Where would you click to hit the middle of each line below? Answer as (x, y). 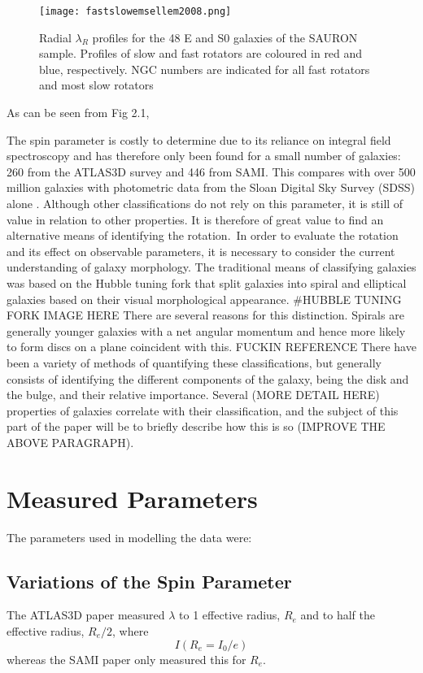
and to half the (338, 615)
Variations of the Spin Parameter (149, 581)
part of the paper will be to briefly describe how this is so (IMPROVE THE (196, 426)
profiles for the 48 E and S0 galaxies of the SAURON (225, 37)
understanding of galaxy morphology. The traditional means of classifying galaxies (211, 267)
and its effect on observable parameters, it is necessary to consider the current (201, 251)
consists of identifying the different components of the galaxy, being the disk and (208, 378)
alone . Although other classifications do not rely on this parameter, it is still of (205, 203)
